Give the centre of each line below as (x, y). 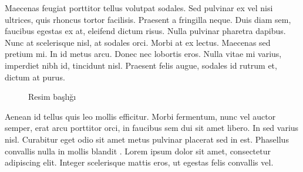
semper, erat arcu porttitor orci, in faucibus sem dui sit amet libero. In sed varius (152, 128)
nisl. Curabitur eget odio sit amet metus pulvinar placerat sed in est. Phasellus (147, 139)
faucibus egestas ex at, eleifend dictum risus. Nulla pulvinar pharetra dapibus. (145, 31)
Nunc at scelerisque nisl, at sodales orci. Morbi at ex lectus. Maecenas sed (138, 42)
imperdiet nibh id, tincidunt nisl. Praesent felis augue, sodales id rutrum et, (141, 65)
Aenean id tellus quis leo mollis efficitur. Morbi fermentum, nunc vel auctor (140, 116)
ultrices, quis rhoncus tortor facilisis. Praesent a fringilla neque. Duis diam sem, (148, 19)
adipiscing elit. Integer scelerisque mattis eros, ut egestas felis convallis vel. (139, 162)
